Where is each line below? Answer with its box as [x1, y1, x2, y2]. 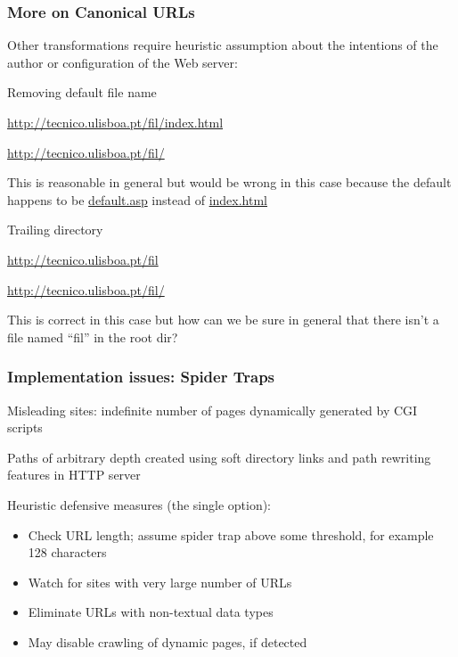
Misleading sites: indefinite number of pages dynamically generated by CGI [7, 400, 418, 419]
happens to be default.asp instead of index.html [7, 190, 267, 209]
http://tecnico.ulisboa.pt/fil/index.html [7, 113, 224, 131]
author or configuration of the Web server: [7, 53, 238, 71]
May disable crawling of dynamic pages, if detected [28, 632, 307, 651]
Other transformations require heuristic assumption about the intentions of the [7, 36, 438, 54]
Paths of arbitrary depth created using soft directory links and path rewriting [7, 448, 431, 466]
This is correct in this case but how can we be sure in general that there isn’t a [7, 310, 439, 329]
